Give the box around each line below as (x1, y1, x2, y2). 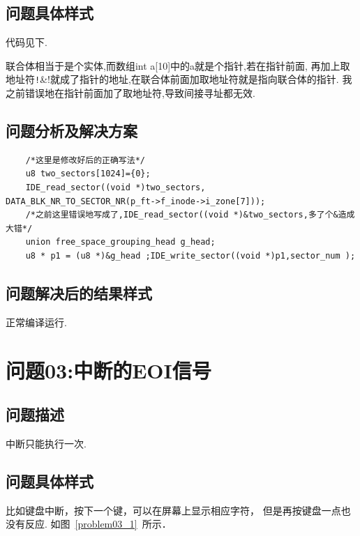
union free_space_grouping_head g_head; (25, 237, 216, 247)
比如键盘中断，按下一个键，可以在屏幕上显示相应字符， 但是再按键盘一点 (6, 503, 341, 517)
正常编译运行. (6, 314, 67, 329)
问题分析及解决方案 (6, 120, 137, 141)
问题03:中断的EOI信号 (6, 355, 211, 384)
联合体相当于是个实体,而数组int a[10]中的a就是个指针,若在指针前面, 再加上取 (6, 58, 350, 72)
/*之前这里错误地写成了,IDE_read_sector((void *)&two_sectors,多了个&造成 (25, 210, 355, 220)
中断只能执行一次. (6, 436, 87, 450)
